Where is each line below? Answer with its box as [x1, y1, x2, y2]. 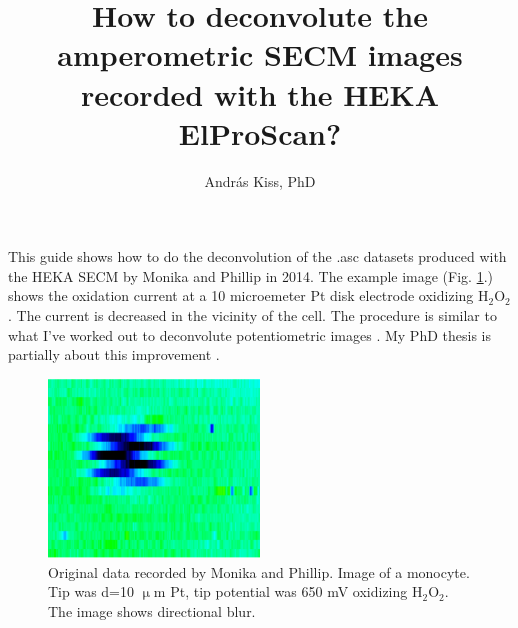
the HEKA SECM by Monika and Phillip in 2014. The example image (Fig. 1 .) [8, 265, 493, 286]
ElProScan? [178, 112, 342, 153]
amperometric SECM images [57, 34, 463, 75]
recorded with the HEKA [80, 73, 440, 114]
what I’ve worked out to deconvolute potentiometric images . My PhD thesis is [8, 324, 491, 345]
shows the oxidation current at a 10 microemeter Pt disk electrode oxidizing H [8, 285, 489, 306]
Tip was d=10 [48, 581, 135, 602]
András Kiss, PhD [204, 170, 316, 191]
